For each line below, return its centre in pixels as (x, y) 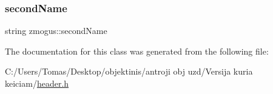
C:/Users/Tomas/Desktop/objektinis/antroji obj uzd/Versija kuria (129, 71)
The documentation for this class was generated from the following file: (137, 51)
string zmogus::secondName (56, 31)
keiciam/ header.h (37, 83)
